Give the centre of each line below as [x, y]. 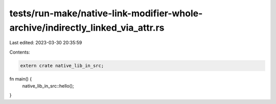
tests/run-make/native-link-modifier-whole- [106, 13]
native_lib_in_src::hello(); [48, 86]
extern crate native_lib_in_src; [62, 66]
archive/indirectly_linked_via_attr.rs [87, 28]
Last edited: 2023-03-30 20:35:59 [46, 43]
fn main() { [21, 79]
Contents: [20, 52]
